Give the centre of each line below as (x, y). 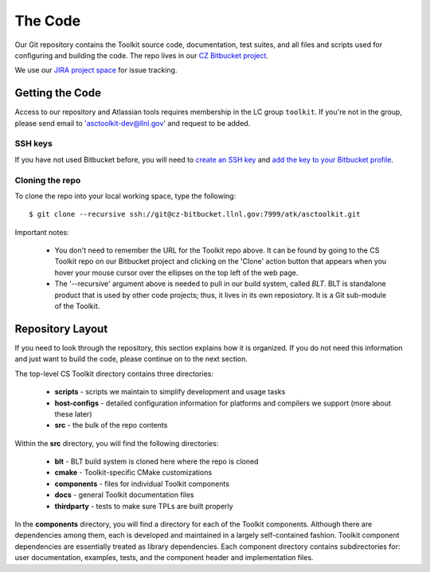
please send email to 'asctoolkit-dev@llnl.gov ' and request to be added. (133, 123)
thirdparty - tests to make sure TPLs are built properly (144, 506)
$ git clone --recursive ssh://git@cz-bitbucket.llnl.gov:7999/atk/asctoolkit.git (195, 214)
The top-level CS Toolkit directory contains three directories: (114, 374)
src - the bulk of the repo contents (111, 425)
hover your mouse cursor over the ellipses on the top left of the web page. (176, 272)
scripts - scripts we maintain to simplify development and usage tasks (170, 392)
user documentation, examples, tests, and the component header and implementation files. (164, 558)
